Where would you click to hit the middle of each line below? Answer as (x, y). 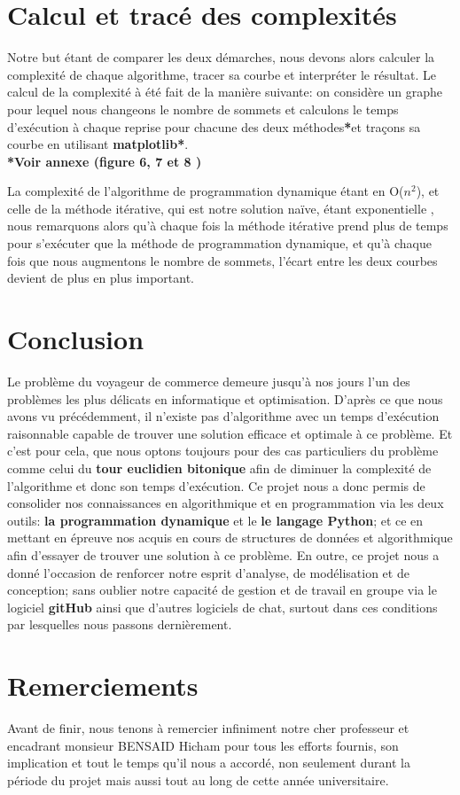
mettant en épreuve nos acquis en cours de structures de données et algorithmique (230, 538)
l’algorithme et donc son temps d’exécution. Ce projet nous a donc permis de (216, 485)
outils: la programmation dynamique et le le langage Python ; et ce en (215, 520)
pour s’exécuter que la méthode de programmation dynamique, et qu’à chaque (219, 243)
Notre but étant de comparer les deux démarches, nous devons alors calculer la (221, 57)
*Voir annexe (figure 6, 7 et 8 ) (105, 161)
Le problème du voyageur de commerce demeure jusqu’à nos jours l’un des (209, 381)
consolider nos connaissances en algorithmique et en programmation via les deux (226, 503)
